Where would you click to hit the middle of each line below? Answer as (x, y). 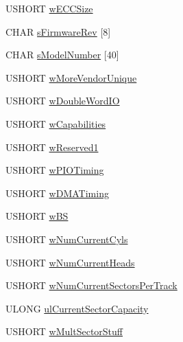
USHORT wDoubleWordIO (63, 101)
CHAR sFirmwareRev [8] (58, 31)
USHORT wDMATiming (57, 193)
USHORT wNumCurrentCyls (67, 239)
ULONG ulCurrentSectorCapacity (77, 308)
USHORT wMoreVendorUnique (71, 77)
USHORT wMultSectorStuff (64, 331)
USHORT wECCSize (49, 8)
